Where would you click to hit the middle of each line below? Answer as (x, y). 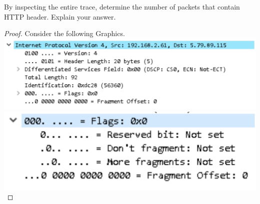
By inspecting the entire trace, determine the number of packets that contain (122, 7)
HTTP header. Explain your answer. (60, 16)
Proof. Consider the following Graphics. (64, 33)
